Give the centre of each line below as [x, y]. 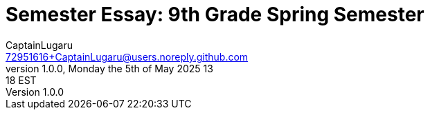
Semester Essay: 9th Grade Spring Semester [215, 14]
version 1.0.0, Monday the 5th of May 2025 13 [109, 68]
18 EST [21, 80]
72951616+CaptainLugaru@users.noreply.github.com [127, 56]
